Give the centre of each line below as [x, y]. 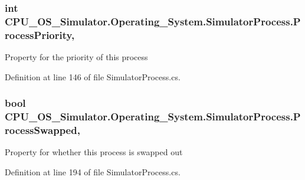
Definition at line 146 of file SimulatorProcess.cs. [93, 76]
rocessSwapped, [42, 130]
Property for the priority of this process [76, 57]
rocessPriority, [40, 35]
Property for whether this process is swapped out [94, 152]
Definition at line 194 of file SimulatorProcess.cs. [93, 171]
